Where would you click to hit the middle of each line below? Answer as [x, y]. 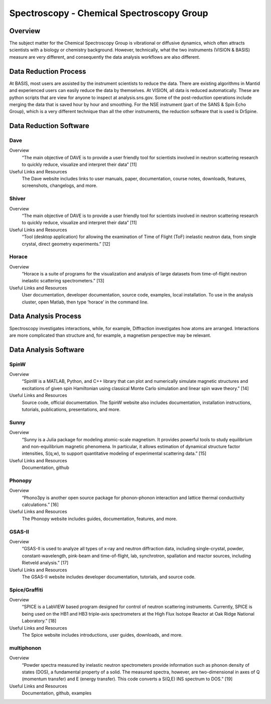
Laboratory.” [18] [39, 621]
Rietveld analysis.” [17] [45, 563]
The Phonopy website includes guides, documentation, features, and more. [100, 519]
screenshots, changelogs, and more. [60, 185]
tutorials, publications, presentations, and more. [71, 410]
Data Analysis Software [47, 349]
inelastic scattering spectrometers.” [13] [63, 281]
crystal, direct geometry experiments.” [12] [66, 244]
